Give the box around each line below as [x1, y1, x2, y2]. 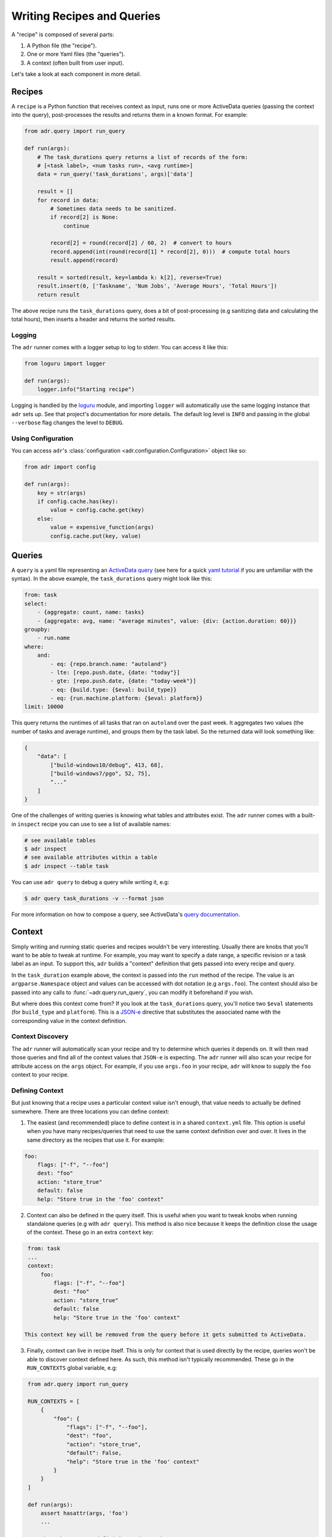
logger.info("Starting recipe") [37, 386, 135, 393]
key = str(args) [37, 489, 86, 496]
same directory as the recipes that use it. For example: [26, 1136, 165, 1144]
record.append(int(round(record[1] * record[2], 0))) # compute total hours [50, 248, 290, 255]
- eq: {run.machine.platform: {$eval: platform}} [50, 695, 203, 702]
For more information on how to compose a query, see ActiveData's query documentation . [11, 911, 240, 918]
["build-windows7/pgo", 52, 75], [50, 770, 151, 777]
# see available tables [24, 837, 97, 844]
